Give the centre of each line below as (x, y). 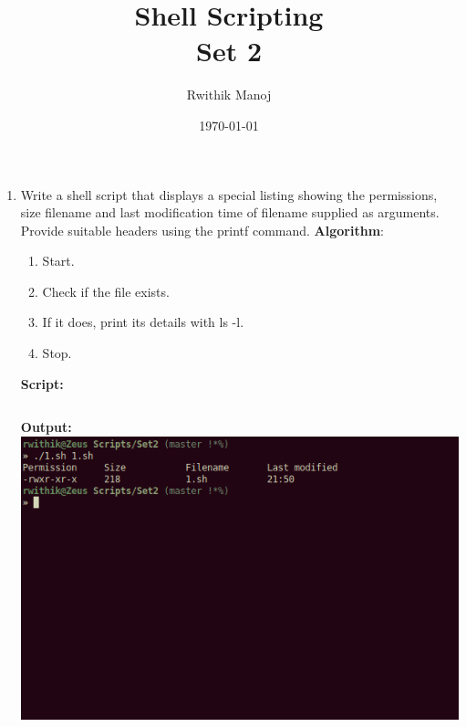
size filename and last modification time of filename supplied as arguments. (230, 212)
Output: (46, 427)
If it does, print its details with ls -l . (143, 322)
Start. (58, 261)
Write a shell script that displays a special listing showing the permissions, (229, 194)
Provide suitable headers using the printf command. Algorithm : (202, 230)
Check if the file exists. (106, 291)
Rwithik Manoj (229, 95)
